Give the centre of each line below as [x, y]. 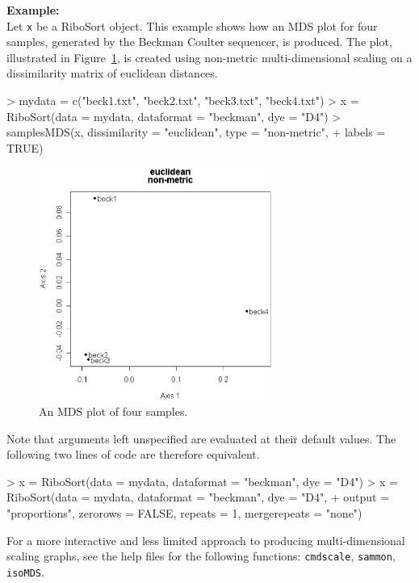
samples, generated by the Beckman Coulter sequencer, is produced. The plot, [199, 42]
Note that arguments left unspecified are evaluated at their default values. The [201, 438]
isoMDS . [25, 571]
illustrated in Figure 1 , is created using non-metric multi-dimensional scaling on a [209, 57]
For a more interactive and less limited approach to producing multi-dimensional [206, 540]
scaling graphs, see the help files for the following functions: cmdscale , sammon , [201, 556]
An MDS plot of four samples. [113, 411]
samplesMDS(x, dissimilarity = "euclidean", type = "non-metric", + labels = [196, 132]
